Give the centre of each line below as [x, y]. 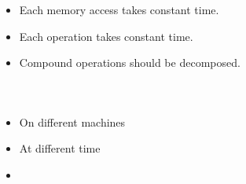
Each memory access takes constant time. [119, 9]
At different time [60, 148]
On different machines [72, 121]
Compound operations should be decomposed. [130, 63]
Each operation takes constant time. [106, 36]
